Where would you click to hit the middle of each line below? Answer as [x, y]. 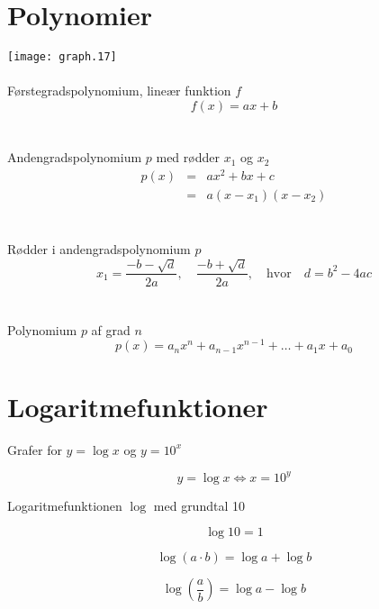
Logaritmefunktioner [138, 406]
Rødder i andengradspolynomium [99, 249]
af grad [111, 329]
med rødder [188, 157]
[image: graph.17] [62, 57]
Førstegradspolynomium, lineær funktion [119, 91]
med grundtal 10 [199, 505]
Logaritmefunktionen [65, 505]
